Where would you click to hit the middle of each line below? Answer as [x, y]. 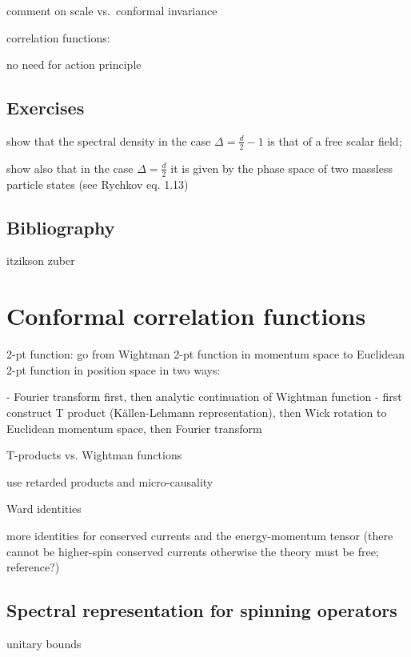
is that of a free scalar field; [335, 140]
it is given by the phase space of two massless [282, 168]
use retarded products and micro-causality [110, 481]
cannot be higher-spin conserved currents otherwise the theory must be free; [193, 551]
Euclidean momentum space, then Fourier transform [134, 428]
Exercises [46, 108]
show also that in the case [70, 168]
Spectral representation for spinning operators [202, 610]
